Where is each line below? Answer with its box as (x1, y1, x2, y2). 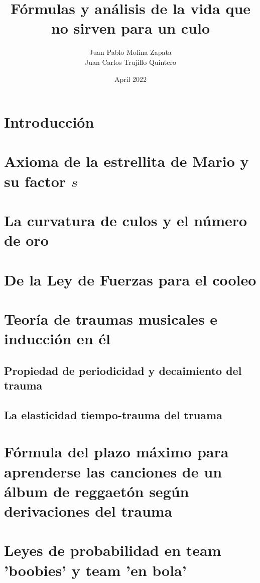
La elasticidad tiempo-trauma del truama (4, 407, 222, 422)
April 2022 (114, 73, 147, 84)
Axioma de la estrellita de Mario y (4, 151, 249, 171)
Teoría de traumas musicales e (4, 308, 218, 329)
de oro (4, 230, 49, 250)
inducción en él (4, 328, 110, 349)
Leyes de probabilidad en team (4, 540, 221, 560)
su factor (4, 170, 66, 191)
